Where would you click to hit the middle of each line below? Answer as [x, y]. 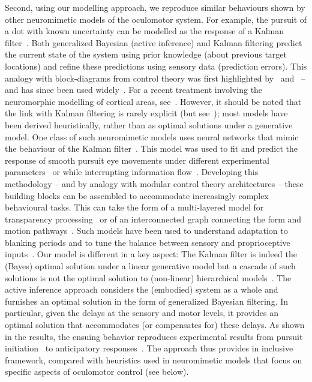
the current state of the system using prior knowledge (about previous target [146, 54]
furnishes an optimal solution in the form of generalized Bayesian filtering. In [147, 301]
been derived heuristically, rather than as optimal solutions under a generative [149, 124]
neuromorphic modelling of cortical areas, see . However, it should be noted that [153, 101]
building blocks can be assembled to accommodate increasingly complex [137, 195]
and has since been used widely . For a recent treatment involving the [134, 90]
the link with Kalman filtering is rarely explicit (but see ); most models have [146, 113]
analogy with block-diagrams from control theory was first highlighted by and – [155, 78]
